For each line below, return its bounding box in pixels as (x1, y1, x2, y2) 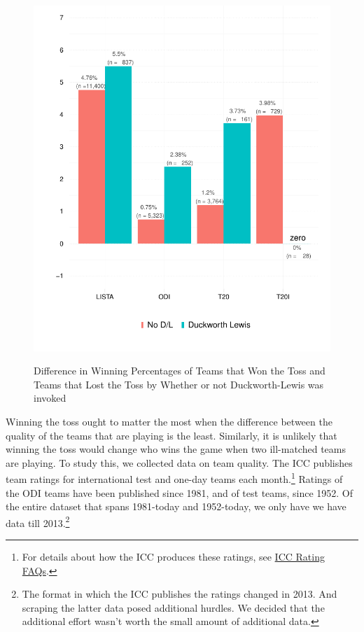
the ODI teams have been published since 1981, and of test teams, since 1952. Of (6, 485, 353, 500)
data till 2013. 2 (6, 513, 70, 530)
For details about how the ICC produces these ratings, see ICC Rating (22, 549, 325, 563)
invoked (34, 391, 66, 405)
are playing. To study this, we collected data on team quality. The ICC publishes (6, 455, 353, 470)
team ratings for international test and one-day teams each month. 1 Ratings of (6, 470, 343, 486)
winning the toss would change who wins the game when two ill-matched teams (6, 442, 346, 456)
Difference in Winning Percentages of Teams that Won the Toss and (34, 363, 325, 378)
